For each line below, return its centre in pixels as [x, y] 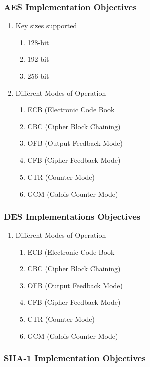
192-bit [38, 59]
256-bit [38, 76]
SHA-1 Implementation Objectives [75, 358]
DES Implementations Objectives [72, 216]
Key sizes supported [46, 25]
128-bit [38, 42]
